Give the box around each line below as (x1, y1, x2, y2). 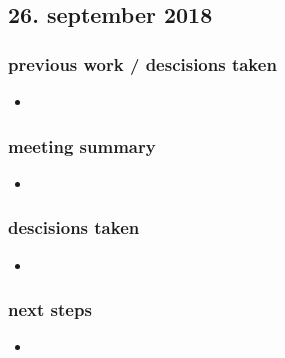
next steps (8, 297, 92, 322)
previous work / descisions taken (8, 51, 277, 76)
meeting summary (8, 133, 156, 158)
